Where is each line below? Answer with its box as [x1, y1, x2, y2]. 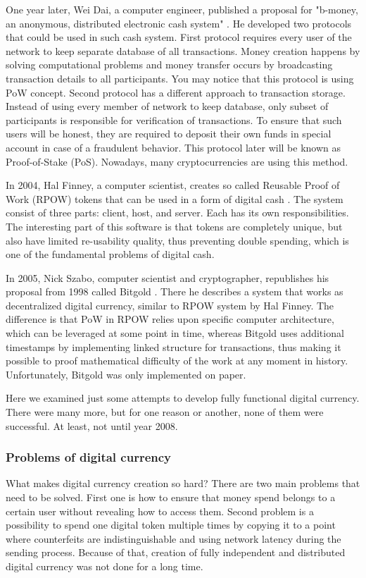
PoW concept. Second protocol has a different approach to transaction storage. [6, 85, 346, 99]
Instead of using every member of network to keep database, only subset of [6, 99, 329, 113]
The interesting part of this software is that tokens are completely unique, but [6, 219, 343, 233]
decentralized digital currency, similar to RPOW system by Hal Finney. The [6, 297, 334, 312]
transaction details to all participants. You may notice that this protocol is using [6, 70, 354, 85]
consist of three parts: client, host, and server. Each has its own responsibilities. [6, 205, 349, 220]
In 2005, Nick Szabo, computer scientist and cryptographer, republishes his [6, 270, 329, 285]
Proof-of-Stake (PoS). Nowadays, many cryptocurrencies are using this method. [6, 154, 348, 168]
